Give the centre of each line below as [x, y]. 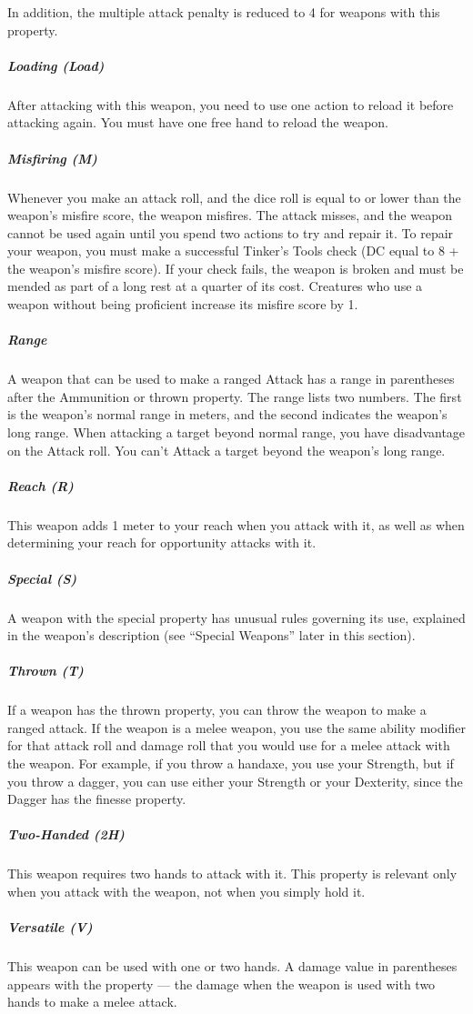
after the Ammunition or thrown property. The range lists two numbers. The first [235, 396]
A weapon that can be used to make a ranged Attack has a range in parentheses [231, 379]
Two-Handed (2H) [66, 834]
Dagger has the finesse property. [97, 799]
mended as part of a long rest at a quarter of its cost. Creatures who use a [215, 286]
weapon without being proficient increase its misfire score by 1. [183, 304]
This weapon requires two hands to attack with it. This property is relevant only [232, 873]
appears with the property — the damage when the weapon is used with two [221, 984]
